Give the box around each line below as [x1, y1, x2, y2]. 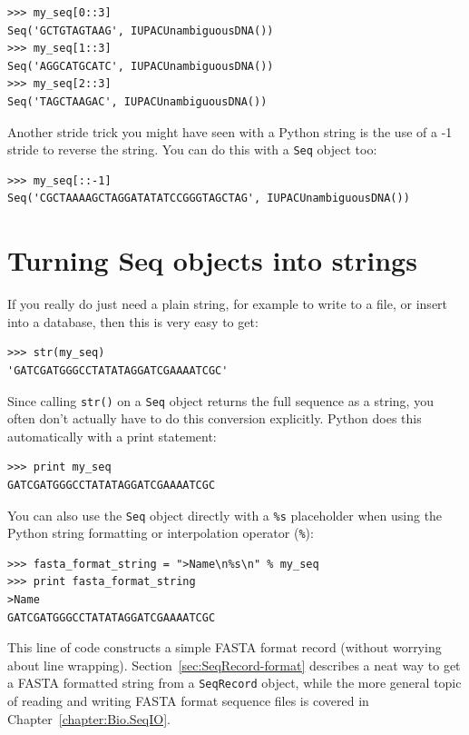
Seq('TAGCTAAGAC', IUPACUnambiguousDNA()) [7, 94, 268, 108]
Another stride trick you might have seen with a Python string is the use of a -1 [7, 122, 453, 141]
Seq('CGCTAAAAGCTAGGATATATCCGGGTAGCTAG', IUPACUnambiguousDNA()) [7, 192, 410, 205]
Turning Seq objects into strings [7, 242, 417, 279]
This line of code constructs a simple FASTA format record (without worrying [7, 638, 442, 657]
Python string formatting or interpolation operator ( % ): [7, 523, 314, 542]
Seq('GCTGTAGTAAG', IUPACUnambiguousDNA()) [7, 24, 274, 37]
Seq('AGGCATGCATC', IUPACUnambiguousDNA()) [7, 59, 274, 73]
